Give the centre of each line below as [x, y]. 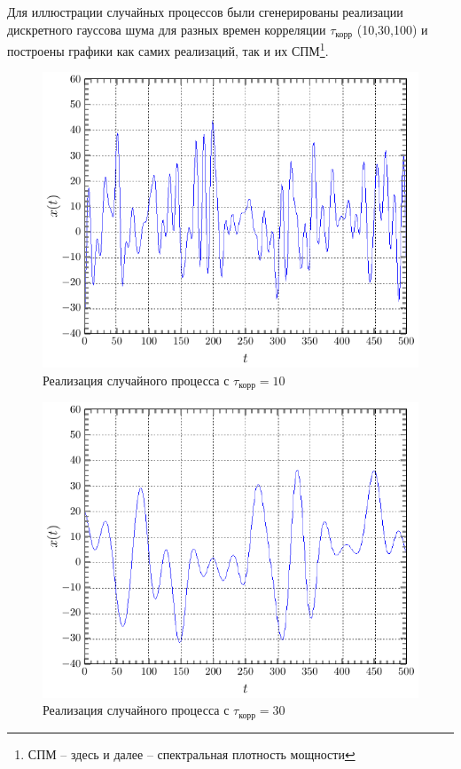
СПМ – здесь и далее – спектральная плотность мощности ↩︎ [191, 753]
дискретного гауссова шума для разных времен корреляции [167, 29]
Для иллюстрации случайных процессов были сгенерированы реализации [205, 12]
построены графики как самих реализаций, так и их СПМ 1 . [168, 49]
